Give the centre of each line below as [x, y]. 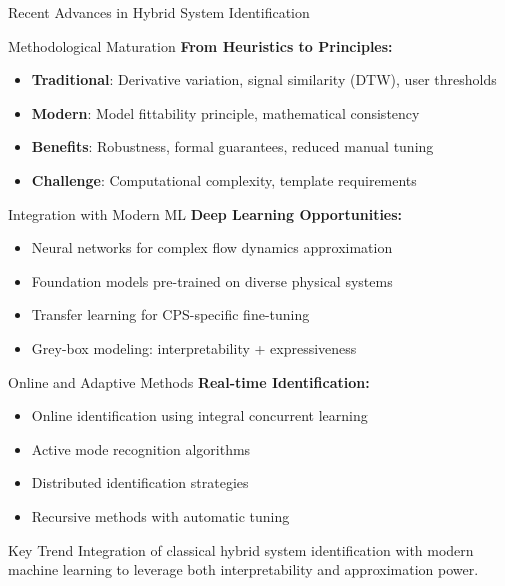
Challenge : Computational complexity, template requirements [224, 179]
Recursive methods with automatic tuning [160, 515]
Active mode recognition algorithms [141, 448]
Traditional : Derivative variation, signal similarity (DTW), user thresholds [264, 79]
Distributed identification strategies [140, 482]
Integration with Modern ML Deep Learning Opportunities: [205, 213]
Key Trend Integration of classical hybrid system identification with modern [241, 549]
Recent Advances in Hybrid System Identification [159, 12]
